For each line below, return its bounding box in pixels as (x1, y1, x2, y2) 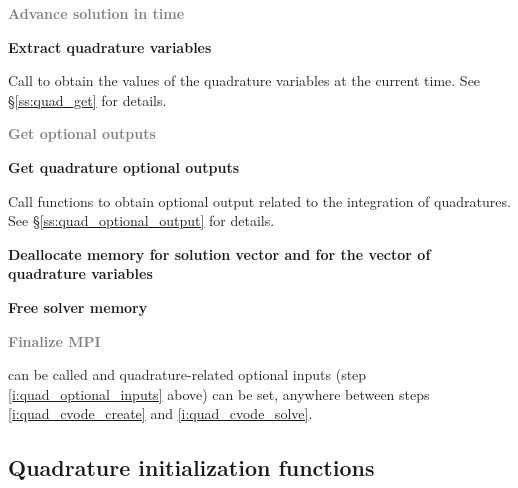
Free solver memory (8, 296, 148, 317)
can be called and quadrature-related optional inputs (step (8, 364, 367, 385)
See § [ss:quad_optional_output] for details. (8, 210, 275, 231)
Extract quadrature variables (8, 36, 212, 57)
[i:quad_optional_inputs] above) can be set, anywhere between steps (8, 383, 430, 404)
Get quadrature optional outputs (8, 156, 240, 177)
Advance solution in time (8, 3, 185, 23)
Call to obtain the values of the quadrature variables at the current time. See (8, 70, 481, 91)
